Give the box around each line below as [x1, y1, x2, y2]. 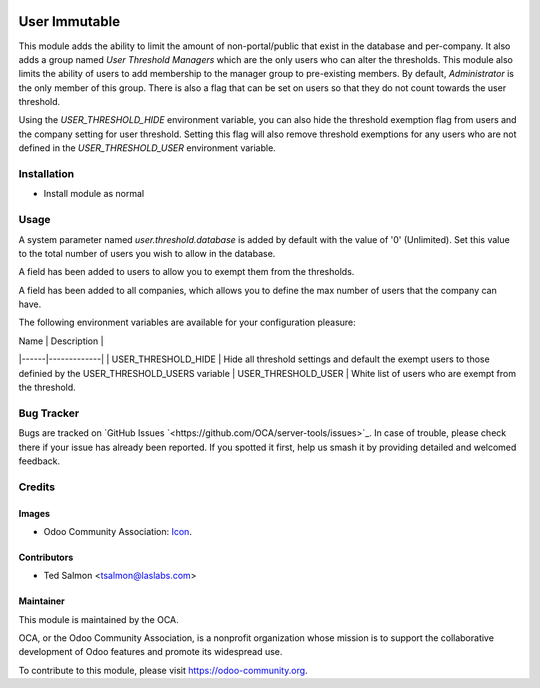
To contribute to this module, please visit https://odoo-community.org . [18, 664, 309, 676]
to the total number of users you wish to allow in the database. [18, 247, 276, 259]
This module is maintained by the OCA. [18, 613, 179, 625]
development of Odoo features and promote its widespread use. [18, 646, 283, 658]
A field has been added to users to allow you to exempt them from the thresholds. [18, 266, 355, 278]
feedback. [18, 455, 60, 467]
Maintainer [18, 595, 65, 607]
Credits [18, 480, 55, 494]
